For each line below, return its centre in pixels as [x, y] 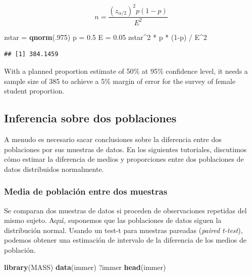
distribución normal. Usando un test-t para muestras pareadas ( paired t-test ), [123, 230]
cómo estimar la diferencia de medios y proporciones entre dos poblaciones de [124, 159]
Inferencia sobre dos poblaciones [90, 118]
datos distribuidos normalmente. [54, 169]
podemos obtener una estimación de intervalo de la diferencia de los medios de [125, 240]
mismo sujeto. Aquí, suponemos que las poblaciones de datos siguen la [113, 220]
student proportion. [34, 91]
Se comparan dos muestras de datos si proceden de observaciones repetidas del [125, 210]
